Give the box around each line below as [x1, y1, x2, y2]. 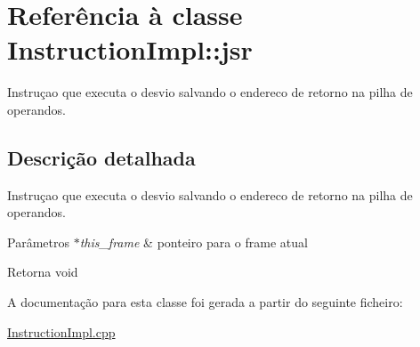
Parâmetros [7, 232, 69, 251]
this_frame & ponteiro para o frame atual [79, 232, 308, 251]
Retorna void [7, 262, 78, 281]
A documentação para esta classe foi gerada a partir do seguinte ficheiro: [7, 293, 403, 311]
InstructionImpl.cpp [7, 322, 116, 341]
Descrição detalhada [7, 143, 196, 171]
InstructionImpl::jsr [7, 31, 253, 68]
